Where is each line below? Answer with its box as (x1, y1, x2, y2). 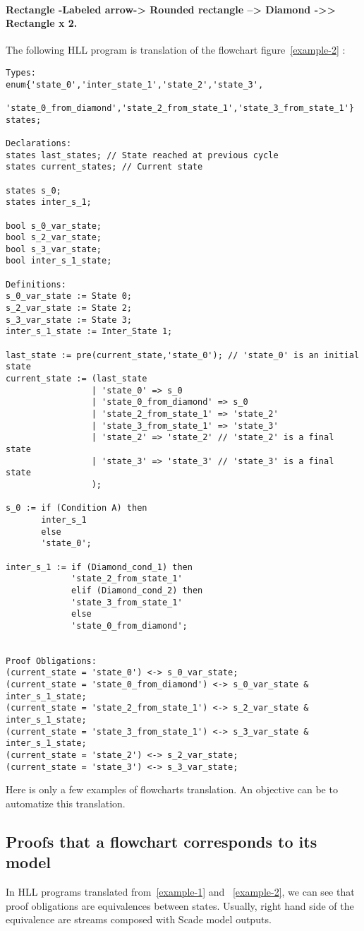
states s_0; (6, 185, 61, 196)
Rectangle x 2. (6, 16, 78, 30)
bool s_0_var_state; (6, 220, 102, 231)
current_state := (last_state (6, 374, 147, 384)
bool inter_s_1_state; (6, 256, 112, 266)
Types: (6, 67, 36, 78)
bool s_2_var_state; (6, 232, 102, 243)
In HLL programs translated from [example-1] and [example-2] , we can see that (6, 884, 355, 899)
